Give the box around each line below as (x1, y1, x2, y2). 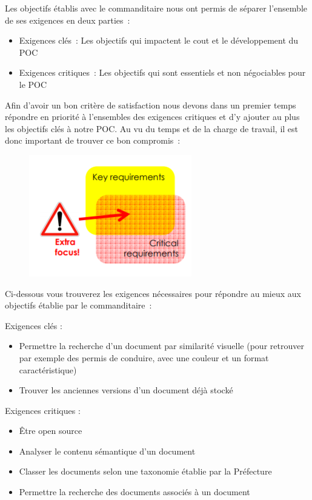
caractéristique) (19, 363, 77, 376)
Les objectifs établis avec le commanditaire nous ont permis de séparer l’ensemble (5, 2, 307, 14)
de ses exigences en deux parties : (5, 13, 130, 26)
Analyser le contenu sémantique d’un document (19, 444, 196, 457)
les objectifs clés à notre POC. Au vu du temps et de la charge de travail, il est (5, 122, 299, 135)
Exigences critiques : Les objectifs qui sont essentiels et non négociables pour (19, 66, 306, 79)
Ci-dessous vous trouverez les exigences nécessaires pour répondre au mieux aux (5, 287, 301, 299)
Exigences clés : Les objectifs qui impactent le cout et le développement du (19, 34, 299, 47)
